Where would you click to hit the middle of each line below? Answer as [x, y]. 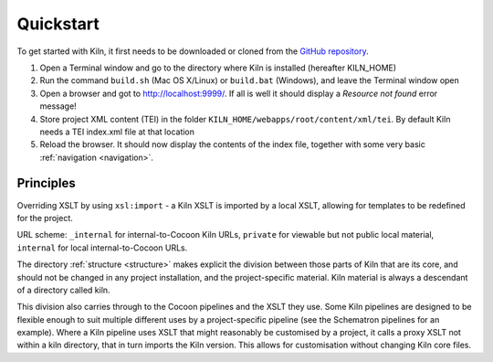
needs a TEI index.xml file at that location [117, 132]
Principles [47, 183]
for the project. [45, 218]
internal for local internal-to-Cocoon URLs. [102, 248]
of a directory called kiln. [63, 290]
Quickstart [58, 24]
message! [58, 106]
